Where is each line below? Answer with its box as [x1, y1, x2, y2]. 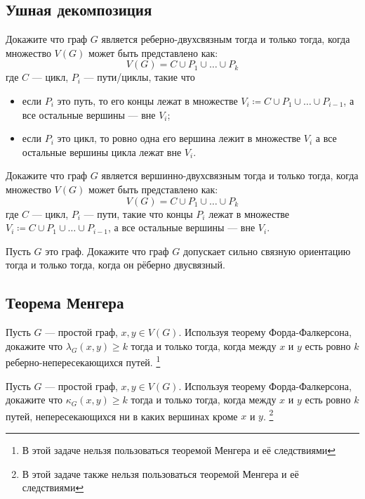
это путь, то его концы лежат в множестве [57, 93, 238, 108]
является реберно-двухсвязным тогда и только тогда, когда [101, 32, 350, 46]
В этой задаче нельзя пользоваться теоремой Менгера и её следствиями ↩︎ [22, 443, 336, 457]
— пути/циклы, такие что [84, 70, 195, 84]
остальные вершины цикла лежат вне [22, 144, 182, 159]
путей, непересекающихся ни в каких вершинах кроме [6, 408, 238, 423]
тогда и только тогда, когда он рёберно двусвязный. [6, 257, 225, 272]
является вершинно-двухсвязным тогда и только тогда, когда [101, 168, 359, 183]
